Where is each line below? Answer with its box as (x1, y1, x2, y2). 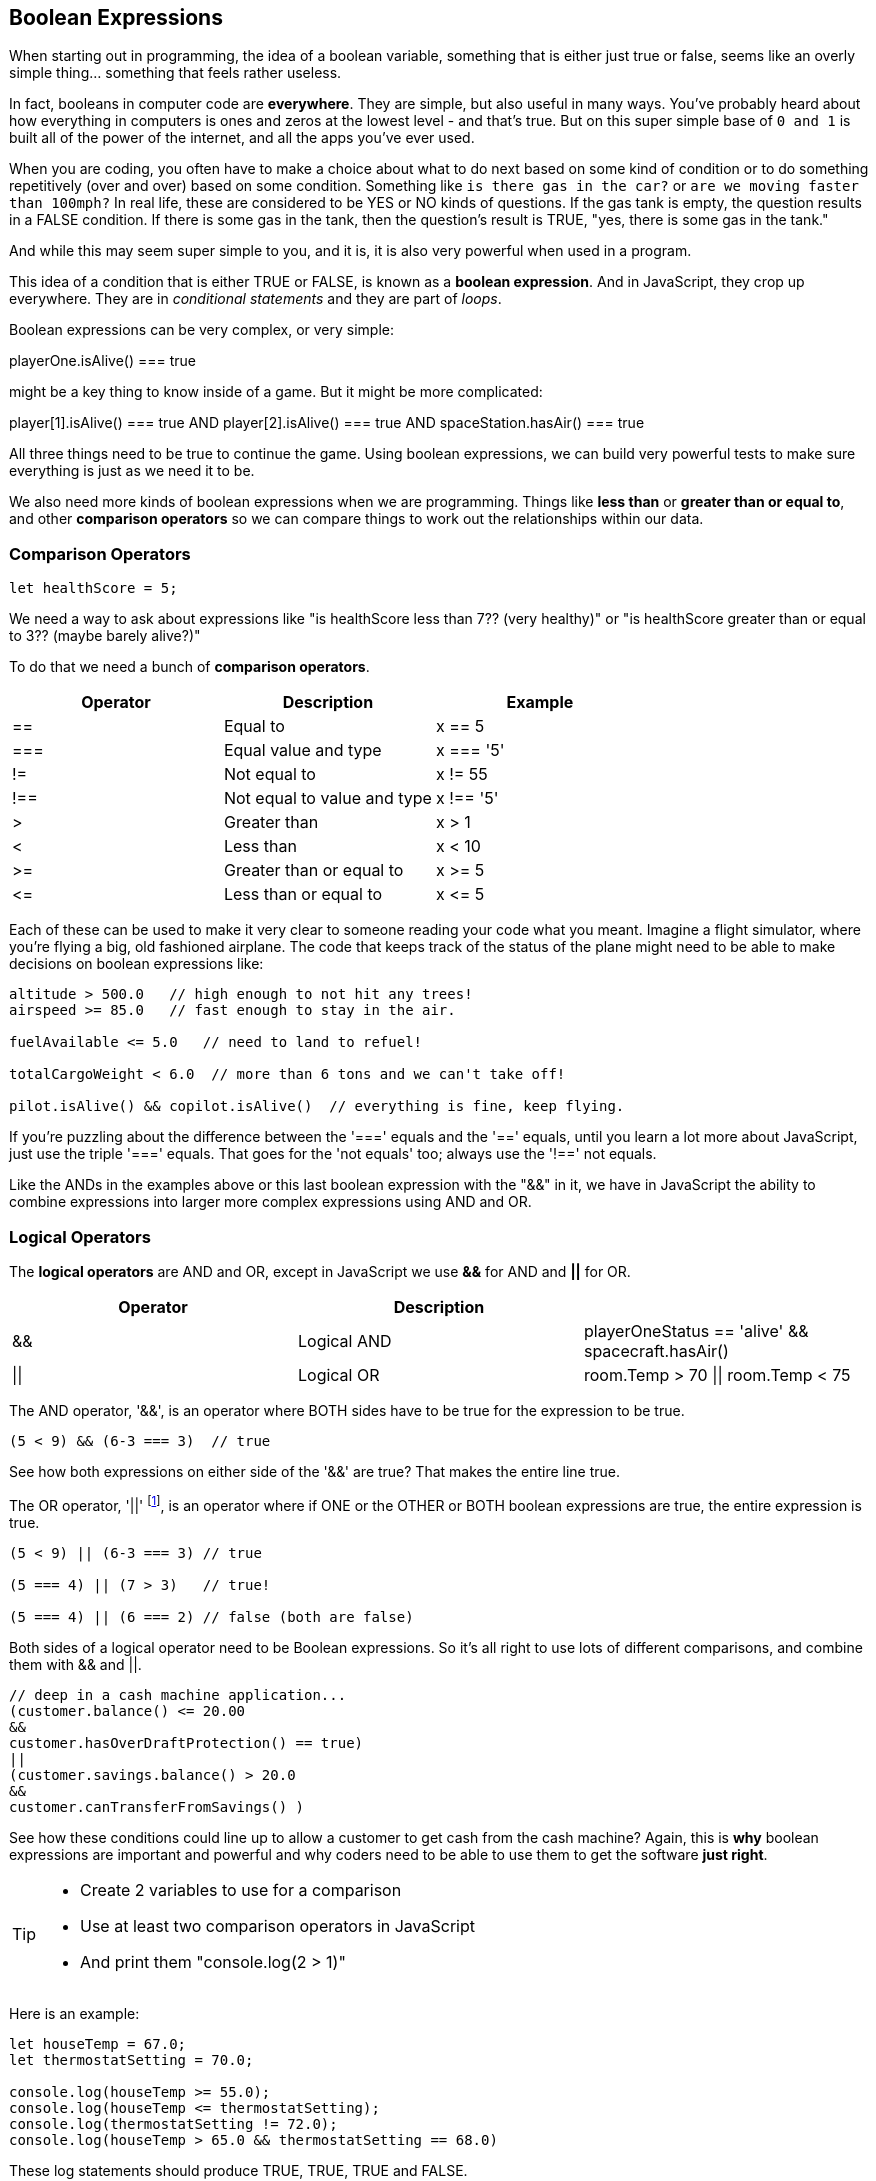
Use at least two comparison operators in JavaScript (80, 1915, 475, 1936)
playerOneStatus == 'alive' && (583, 1320, 809, 1341)
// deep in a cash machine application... (9, 1686, 347, 1703)
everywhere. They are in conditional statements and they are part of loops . (9, 290, 502, 308)
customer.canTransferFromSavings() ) (9, 1798, 305, 1815)
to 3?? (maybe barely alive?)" (9, 627, 201, 645)
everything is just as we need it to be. (9, 462, 255, 480)
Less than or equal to (223, 884, 383, 905)
